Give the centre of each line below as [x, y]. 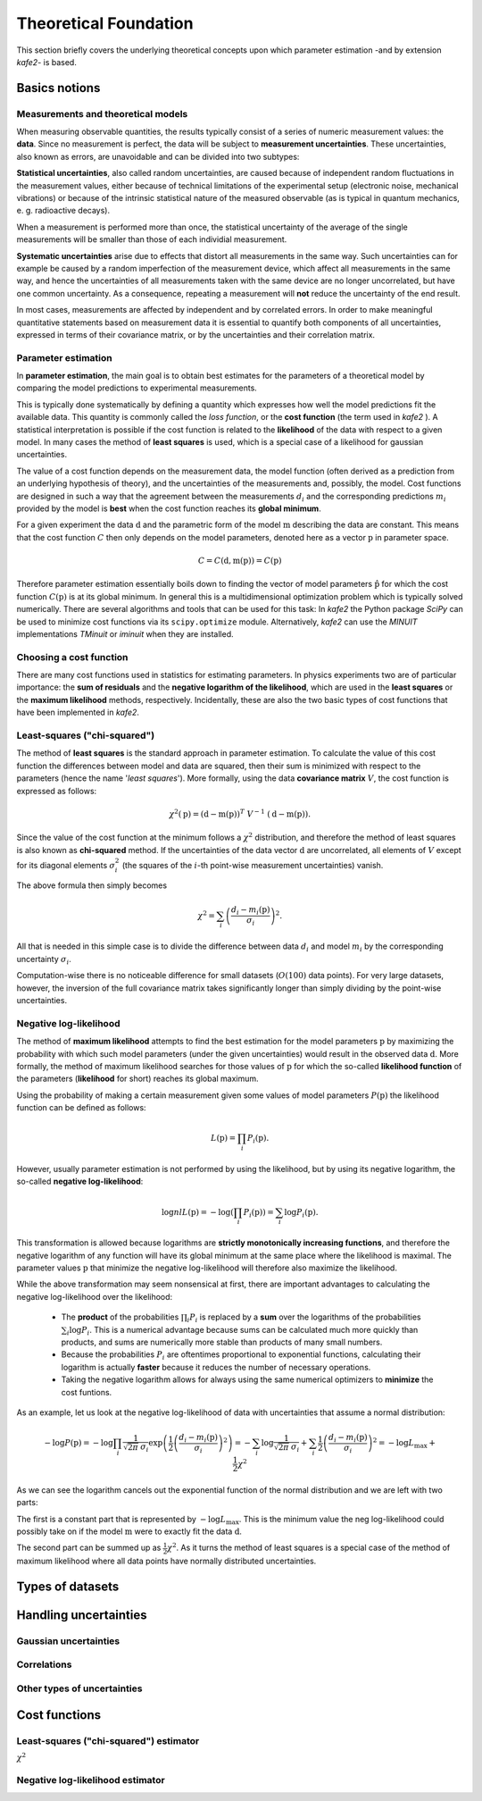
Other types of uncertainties [79, 1688]
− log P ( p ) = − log [79, 1443]
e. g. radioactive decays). [63, 211]
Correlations [44, 1664]
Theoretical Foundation [105, 23]
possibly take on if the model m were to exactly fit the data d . [129, 1531]
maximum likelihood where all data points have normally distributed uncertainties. [166, 1561]
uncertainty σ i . [44, 960]
